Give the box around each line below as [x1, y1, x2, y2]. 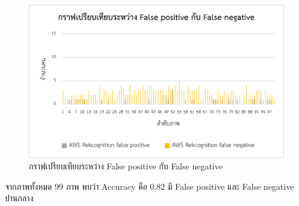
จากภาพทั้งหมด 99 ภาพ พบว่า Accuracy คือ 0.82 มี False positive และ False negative [5, 180, 294, 192]
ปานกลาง [5, 192, 34, 204]
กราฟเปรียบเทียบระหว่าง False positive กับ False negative [29, 160, 223, 172]
